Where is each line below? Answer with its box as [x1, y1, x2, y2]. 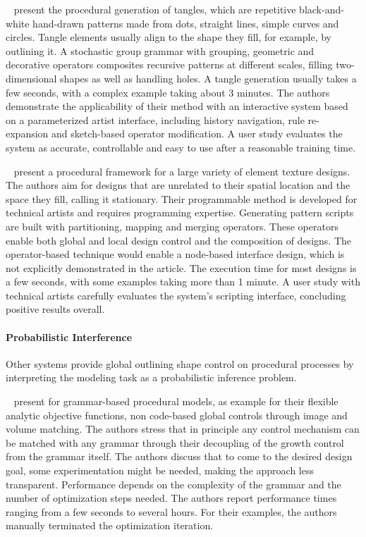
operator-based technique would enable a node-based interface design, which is [6, 247, 345, 261]
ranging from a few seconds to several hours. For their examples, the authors [6, 504, 337, 519]
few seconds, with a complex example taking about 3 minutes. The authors [6, 85, 330, 99]
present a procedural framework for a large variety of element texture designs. [13, 163, 350, 178]
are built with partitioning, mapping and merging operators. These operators [6, 218, 338, 233]
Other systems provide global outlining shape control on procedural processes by [6, 356, 354, 371]
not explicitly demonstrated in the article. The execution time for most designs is [6, 260, 357, 275]
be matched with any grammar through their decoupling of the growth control [6, 435, 344, 450]
